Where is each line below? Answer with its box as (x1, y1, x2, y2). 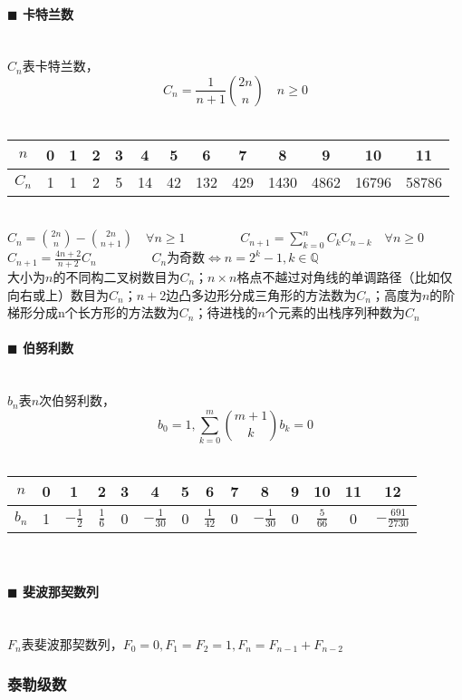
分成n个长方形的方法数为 (32, 303, 179, 322)
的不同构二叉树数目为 (53, 267, 180, 286)
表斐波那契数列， (21, 634, 123, 653)
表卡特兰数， (22, 56, 99, 75)
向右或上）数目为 (7, 285, 109, 304)
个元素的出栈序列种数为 (265, 303, 405, 322)
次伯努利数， (39, 391, 116, 410)
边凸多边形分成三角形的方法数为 (166, 285, 357, 304)
